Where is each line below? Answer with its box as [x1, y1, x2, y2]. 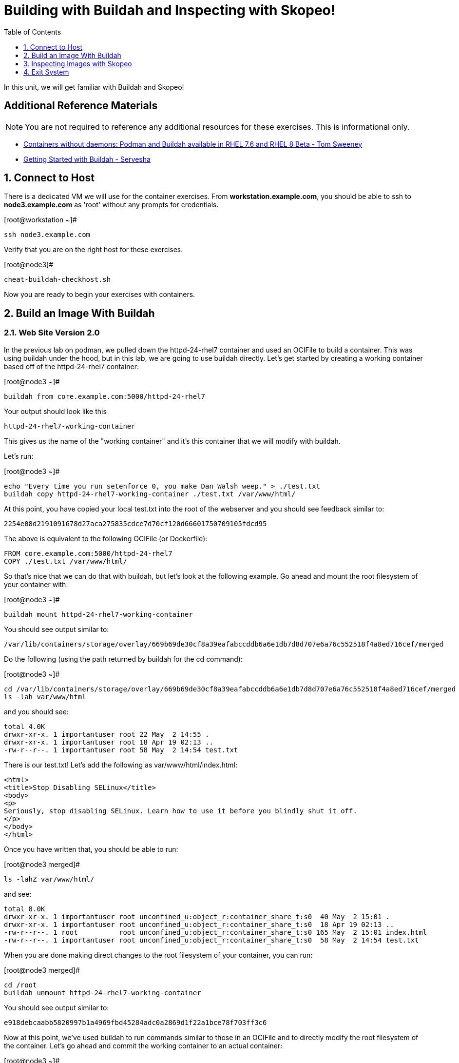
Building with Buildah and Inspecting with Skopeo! [4, 2, 336, 19]
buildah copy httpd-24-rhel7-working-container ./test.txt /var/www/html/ [4, 490, 296, 498]
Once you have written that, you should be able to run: [4, 845, 178, 853]
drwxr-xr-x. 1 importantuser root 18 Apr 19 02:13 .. [4, 738, 213, 746]
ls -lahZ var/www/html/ [4, 875, 95, 883]
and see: [4, 889, 32, 898]
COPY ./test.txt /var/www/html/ [4, 557, 127, 565]
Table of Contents [4, 27, 61, 36]
